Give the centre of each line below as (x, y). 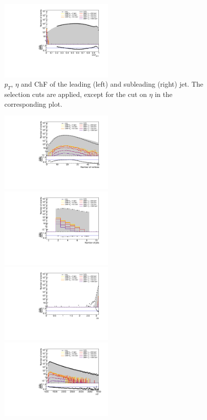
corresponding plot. (34, 104)
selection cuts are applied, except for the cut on (76, 94)
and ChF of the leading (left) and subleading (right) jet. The (112, 84)
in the (164, 94)
